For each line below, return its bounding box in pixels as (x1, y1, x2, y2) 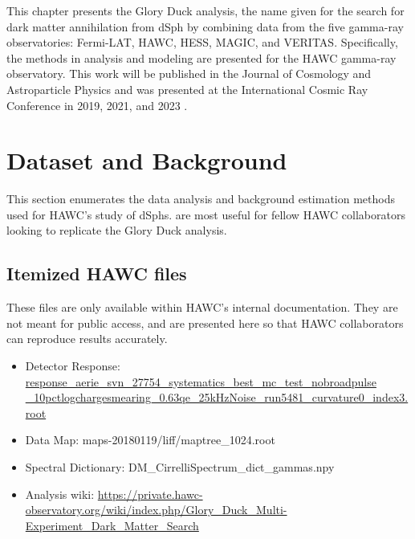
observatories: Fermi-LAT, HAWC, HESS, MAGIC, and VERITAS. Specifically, (6, 34, 398, 51)
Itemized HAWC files (6, 261, 187, 286)
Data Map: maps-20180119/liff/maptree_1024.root (25, 431, 275, 448)
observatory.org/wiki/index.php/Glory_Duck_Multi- (25, 501, 287, 518)
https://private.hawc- (97, 485, 203, 502)
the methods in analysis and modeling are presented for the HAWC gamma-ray (6, 49, 397, 66)
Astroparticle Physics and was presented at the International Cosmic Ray (6, 80, 368, 97)
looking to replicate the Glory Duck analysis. (6, 222, 227, 239)
